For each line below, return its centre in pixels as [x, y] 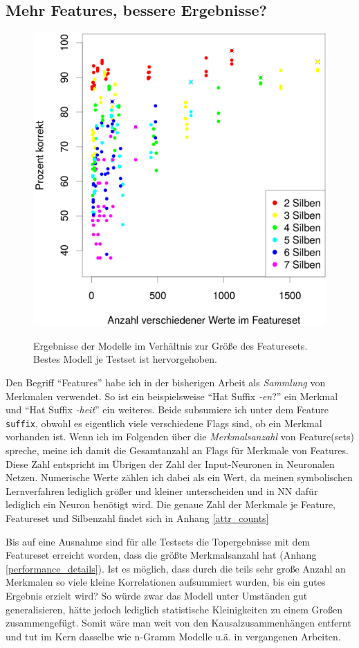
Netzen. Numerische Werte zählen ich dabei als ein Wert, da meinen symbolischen [179, 477]
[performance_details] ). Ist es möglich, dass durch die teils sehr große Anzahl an [176, 568]
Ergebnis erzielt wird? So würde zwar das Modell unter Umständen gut [157, 595]
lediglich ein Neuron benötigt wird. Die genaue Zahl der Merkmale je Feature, [171, 504]
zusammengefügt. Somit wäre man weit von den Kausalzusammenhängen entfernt [178, 623]
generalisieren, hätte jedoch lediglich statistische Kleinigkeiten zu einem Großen [174, 609]
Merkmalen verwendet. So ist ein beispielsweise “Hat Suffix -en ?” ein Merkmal [172, 396]
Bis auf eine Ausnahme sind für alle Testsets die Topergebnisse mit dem [158, 541]
